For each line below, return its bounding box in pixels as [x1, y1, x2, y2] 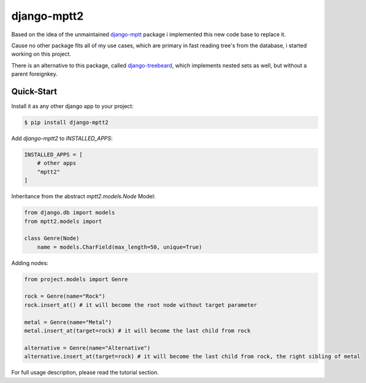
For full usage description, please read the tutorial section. [11, 369, 159, 376]
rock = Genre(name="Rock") [24, 293, 105, 300]
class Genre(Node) [24, 235, 80, 242]
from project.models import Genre [24, 276, 128, 282]
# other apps [37, 160, 77, 167]
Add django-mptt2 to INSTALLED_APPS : [11, 134, 113, 142]
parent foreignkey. [11, 71, 58, 78]
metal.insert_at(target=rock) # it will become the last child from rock [24, 327, 251, 334]
